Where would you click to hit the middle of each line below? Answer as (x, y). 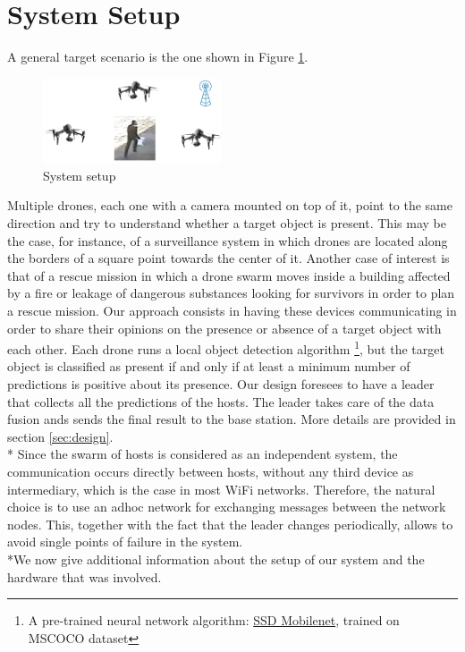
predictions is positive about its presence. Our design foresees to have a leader (221, 384)
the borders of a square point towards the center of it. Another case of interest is (228, 258)
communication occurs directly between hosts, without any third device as (211, 472)
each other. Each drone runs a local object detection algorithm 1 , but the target (226, 347)
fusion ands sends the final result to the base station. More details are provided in (232, 419)
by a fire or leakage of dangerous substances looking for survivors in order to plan (231, 293)
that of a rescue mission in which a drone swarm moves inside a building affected (229, 275)
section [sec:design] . (60, 436)
